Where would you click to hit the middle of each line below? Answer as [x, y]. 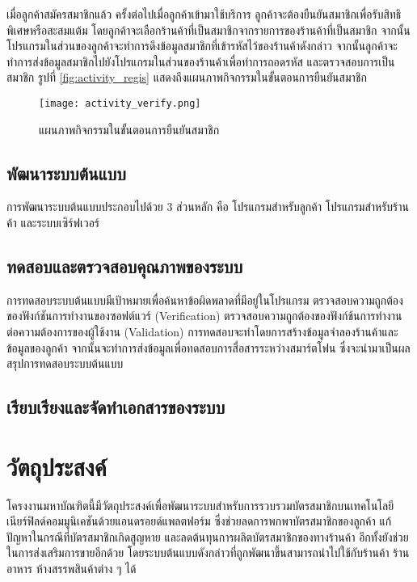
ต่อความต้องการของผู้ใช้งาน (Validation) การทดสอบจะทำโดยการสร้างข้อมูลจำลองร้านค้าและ [202, 331]
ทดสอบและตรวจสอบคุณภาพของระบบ [125, 266]
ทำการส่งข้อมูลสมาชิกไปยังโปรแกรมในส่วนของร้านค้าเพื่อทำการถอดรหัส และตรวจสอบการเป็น [201, 61]
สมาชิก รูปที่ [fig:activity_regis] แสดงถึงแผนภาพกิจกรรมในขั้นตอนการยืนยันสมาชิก [187, 77]
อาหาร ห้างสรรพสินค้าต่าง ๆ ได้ [72, 569]
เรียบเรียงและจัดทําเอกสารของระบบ [116, 407]
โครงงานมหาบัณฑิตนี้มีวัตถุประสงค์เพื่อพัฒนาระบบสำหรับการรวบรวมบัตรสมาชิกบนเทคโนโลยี [200, 505]
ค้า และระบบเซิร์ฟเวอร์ [53, 223]
